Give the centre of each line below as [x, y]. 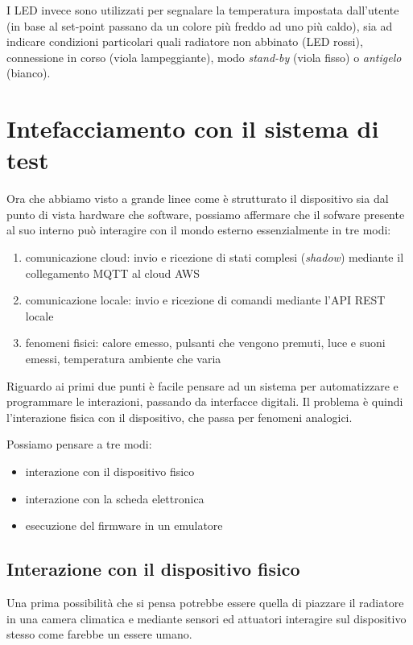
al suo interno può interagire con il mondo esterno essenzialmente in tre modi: [199, 230]
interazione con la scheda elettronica [115, 498]
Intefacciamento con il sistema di [193, 128]
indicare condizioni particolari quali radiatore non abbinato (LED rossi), [185, 41]
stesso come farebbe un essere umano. [99, 634]
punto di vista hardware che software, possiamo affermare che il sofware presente [206, 214]
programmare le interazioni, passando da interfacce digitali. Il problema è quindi [205, 401]
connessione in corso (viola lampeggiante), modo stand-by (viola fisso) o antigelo [204, 57]
